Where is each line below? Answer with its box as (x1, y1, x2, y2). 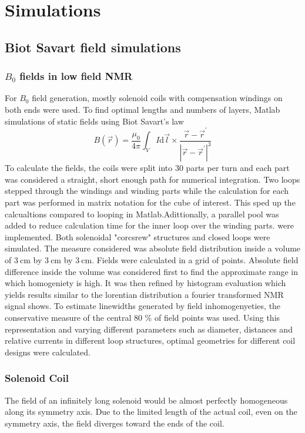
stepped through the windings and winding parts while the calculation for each (5, 184, 289, 197)
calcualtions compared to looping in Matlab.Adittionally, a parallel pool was (5, 207, 279, 220)
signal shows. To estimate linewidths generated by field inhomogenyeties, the (5, 300, 281, 312)
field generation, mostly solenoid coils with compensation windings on (32, 92, 283, 104)
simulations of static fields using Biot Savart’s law (5, 115, 184, 127)
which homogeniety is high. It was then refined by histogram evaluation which (5, 277, 286, 289)
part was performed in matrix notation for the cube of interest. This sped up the (5, 196, 296, 209)
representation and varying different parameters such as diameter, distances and (5, 323, 293, 335)
